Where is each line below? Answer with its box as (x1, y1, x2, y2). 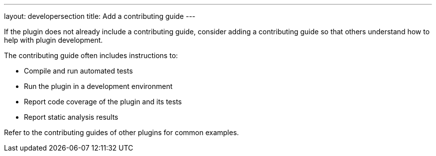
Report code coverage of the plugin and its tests (24, 97, 182, 106)
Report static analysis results (24, 113, 118, 121)
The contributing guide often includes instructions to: (4, 51, 178, 60)
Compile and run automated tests (24, 67, 133, 75)
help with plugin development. (4, 36, 103, 44)
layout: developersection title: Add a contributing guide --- (4, 12, 196, 20)
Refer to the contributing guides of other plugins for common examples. (4, 128, 239, 137)
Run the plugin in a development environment (24, 82, 173, 90)
